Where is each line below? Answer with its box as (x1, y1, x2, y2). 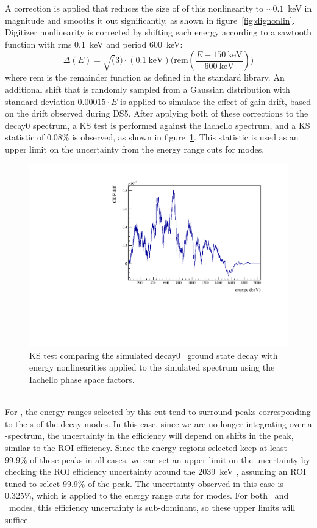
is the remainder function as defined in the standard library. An (46, 71, 285, 84)
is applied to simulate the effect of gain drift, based (120, 95, 311, 107)
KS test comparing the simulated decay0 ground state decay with (29, 349, 278, 361)
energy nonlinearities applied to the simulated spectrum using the (29, 361, 275, 374)
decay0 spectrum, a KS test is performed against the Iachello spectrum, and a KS (5, 118, 310, 131)
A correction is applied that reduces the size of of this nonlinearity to (5, 2, 263, 14)
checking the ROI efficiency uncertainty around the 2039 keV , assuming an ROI (5, 465, 307, 478)
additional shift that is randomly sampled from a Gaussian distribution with (5, 82, 290, 95)
